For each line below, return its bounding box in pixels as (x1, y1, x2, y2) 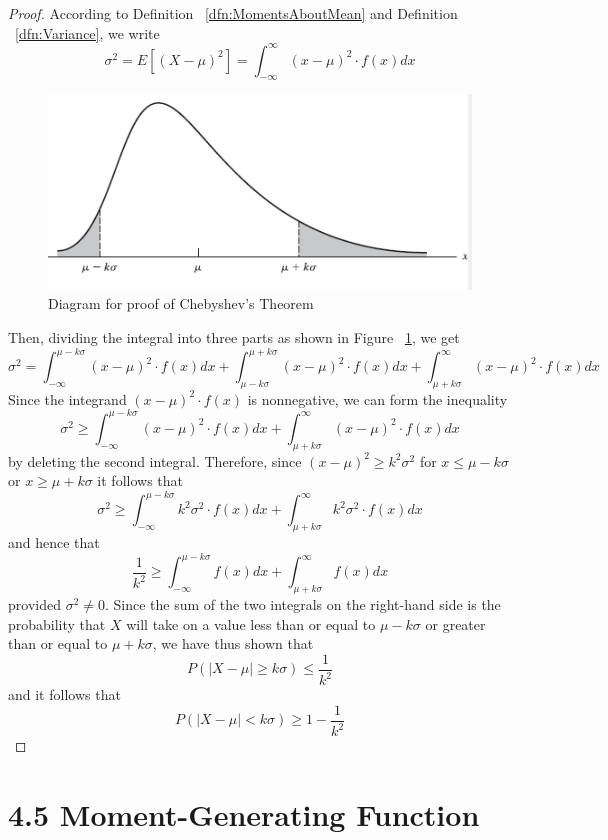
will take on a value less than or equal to (126, 613, 376, 634)
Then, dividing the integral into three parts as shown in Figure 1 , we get (8, 326, 460, 347)
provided (8, 594, 61, 615)
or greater (425, 613, 486, 634)
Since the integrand (8, 388, 127, 409)
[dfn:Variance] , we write (15, 22, 160, 43)
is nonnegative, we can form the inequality (247, 388, 508, 409)
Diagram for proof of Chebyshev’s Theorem (48, 293, 314, 314)
